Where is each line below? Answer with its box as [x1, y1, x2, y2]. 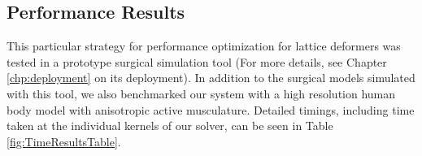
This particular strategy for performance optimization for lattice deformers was [7, 37, 401, 54]
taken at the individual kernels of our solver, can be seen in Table [7, 117, 333, 134]
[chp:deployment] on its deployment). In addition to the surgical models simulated [7, 69, 415, 86]
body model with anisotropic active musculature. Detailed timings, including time [7, 101, 415, 118]
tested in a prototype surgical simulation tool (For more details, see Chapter [7, 53, 387, 70]
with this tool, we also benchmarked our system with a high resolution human [7, 84, 396, 102]
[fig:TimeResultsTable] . [7, 132, 121, 149]
